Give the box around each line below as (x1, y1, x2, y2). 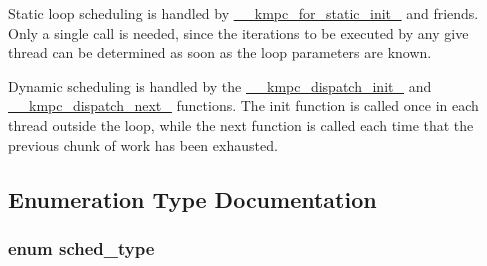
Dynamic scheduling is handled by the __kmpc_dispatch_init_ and (8, 75, 432, 96)
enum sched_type (8, 235, 155, 260)
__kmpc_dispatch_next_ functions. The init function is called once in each (8, 95, 479, 116)
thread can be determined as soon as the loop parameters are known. (8, 42, 432, 63)
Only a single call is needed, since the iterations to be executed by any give (8, 22, 469, 43)
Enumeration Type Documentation (8, 183, 377, 214)
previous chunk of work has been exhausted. (8, 134, 278, 155)
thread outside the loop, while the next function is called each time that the (8, 114, 474, 135)
